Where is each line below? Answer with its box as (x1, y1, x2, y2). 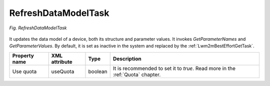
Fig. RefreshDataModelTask (9, 25, 67, 31)
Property (12, 52, 34, 59)
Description (112, 55, 142, 62)
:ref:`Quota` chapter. (112, 71, 161, 78)
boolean (88, 68, 107, 75)
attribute (51, 58, 72, 65)
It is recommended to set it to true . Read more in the (112, 65, 236, 72)
